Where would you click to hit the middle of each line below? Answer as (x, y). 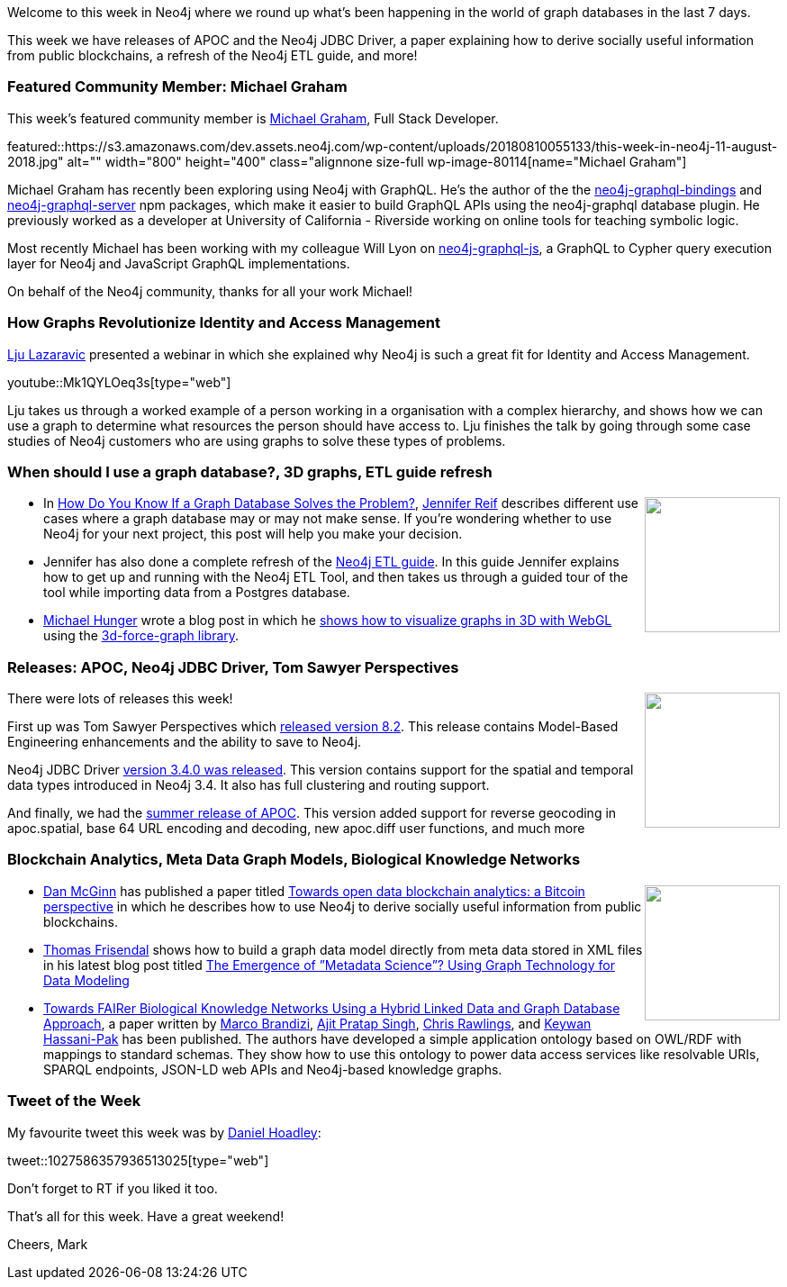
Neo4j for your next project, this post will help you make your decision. (253, 534)
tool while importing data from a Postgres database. (197, 593)
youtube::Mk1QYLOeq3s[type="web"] (119, 382)
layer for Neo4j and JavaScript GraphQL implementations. (179, 263)
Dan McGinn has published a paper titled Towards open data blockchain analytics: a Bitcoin (314, 891)
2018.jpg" (36, 161)
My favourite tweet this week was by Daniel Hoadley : (164, 1132)
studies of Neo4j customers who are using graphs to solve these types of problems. (257, 440)
